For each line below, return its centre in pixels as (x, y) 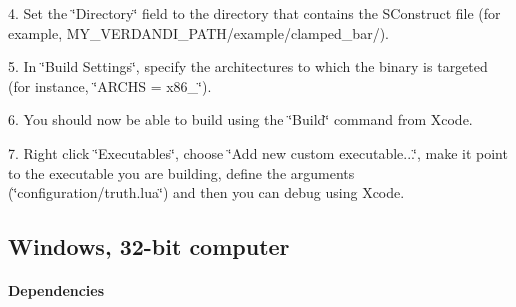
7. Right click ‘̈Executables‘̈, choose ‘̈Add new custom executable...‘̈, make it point (258, 152)
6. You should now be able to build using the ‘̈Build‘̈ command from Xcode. (240, 119)
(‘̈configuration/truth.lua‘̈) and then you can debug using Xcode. (206, 192)
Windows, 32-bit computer (149, 246)
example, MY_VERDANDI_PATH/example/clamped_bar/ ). (198, 32)
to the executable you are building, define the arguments (181, 172)
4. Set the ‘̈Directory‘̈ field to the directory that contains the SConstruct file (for (254, 13)
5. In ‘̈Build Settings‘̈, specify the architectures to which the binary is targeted (248, 66)
